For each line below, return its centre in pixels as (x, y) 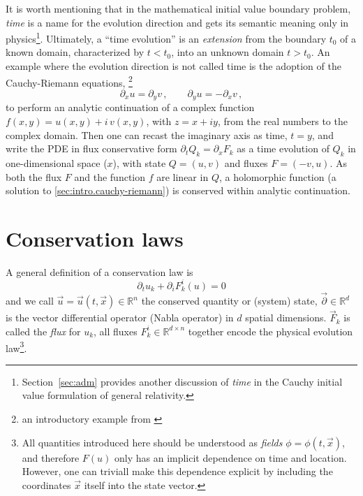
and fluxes (246, 162)
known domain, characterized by (75, 52)
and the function (110, 176)
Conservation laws (95, 238)
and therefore (51, 457)
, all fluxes (116, 331)
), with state (139, 162)
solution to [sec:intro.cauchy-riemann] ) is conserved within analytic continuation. (178, 190)
